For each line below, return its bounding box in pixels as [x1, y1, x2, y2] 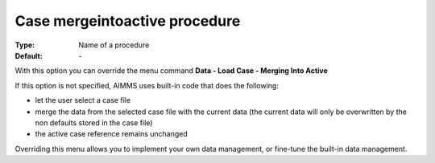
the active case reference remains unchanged [35, 129, 188, 139]
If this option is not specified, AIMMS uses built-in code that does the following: [14, 80, 280, 90]
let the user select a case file [35, 96, 131, 105]
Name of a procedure [78, 40, 150, 50]
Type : [14, 40, 35, 50]
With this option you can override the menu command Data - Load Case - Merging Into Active [14, 66, 328, 75]
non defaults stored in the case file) [35, 117, 153, 128]
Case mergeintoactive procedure [14, 12, 241, 30]
